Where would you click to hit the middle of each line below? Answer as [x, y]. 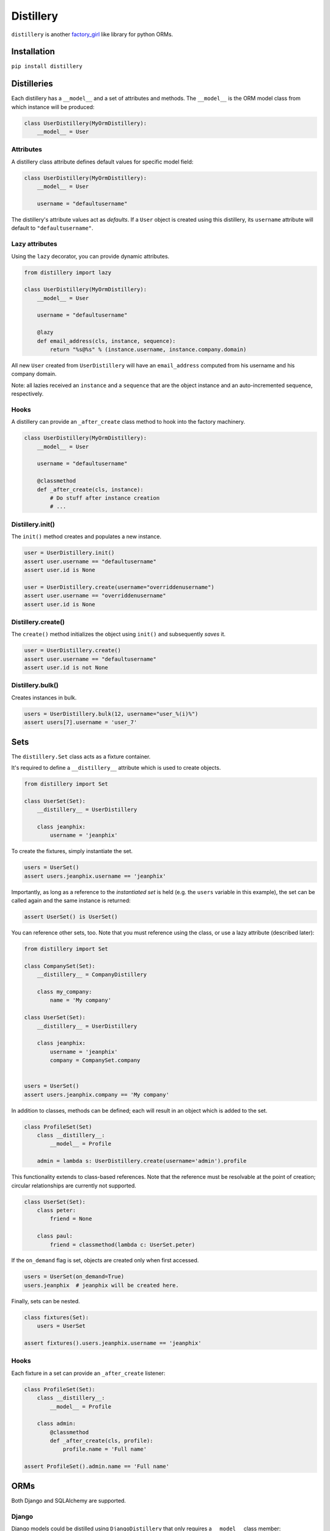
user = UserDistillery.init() [69, 553]
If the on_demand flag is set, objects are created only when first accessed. [105, 1260]
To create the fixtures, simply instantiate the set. [72, 851]
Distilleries [32, 84]
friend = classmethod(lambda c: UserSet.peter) [123, 1244]
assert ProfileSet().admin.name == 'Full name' [97, 1466]
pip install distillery [47, 66]
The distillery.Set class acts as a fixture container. [81, 756]
